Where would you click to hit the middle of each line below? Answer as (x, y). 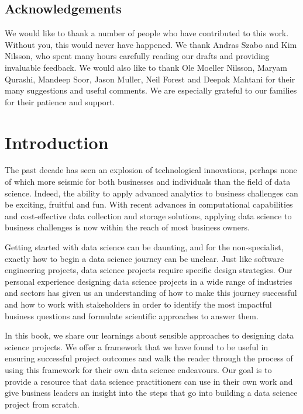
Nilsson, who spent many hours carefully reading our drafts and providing (137, 56)
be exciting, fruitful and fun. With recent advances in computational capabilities (149, 204)
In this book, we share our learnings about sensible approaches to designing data (149, 335)
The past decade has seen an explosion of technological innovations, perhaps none (151, 170)
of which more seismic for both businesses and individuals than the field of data (148, 182)
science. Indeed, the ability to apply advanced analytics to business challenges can (151, 193)
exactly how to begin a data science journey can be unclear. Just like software (144, 258)
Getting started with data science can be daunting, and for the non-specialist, (144, 247)
